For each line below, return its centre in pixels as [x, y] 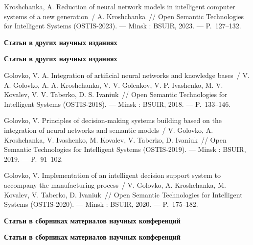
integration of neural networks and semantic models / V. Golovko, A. [109, 130]
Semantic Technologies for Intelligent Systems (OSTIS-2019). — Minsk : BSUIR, [125, 149]
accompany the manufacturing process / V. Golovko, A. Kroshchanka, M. [115, 184]
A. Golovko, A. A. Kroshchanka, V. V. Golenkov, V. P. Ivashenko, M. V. [114, 85]
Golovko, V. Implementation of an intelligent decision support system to [113, 175]
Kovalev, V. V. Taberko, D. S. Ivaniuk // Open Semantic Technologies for [116, 94]
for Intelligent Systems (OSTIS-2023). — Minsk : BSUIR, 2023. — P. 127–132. [123, 26]
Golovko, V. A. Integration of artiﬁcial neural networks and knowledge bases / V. [127, 75]
